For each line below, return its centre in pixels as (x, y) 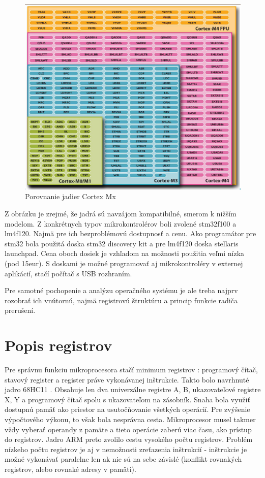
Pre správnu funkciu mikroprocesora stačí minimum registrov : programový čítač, (131, 370)
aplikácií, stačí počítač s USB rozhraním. (68, 273)
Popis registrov (58, 345)
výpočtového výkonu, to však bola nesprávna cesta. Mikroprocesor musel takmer (130, 419)
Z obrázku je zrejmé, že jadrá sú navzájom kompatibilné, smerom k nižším (121, 213)
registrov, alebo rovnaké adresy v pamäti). (70, 469)
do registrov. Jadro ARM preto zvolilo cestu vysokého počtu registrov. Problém (129, 439)
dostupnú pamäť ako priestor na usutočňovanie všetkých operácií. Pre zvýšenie (127, 409)
